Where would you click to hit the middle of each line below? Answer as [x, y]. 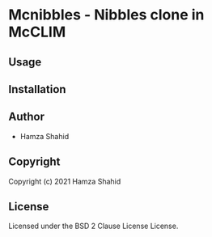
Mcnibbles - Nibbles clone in [106, 15]
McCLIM [37, 32]
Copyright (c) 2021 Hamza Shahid [65, 181]
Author [26, 117]
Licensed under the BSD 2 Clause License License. [93, 226]
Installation [37, 89]
